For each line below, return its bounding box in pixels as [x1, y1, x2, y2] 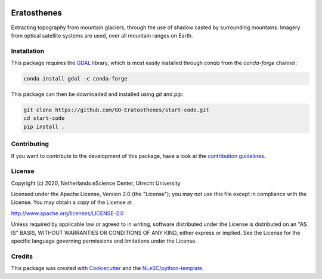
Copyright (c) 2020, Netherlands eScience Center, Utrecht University [11, 179, 181, 187]
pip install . [23, 123, 65, 130]
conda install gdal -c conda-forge [23, 75, 128, 82]
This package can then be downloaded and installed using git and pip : [11, 91, 184, 98]
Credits [11, 252, 33, 261]
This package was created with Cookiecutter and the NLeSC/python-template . [11, 265, 204, 272]
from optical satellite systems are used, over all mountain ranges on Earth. [11, 32, 193, 39]
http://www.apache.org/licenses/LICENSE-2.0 [11, 209, 124, 217]
